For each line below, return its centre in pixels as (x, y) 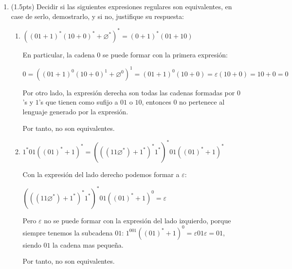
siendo (32, 244)
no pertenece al (202, 102)
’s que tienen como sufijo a (78, 102)
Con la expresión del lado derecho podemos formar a (101, 174)
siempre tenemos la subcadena (68, 232)
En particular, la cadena (59, 54)
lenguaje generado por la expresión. (75, 111)
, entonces (156, 102)
